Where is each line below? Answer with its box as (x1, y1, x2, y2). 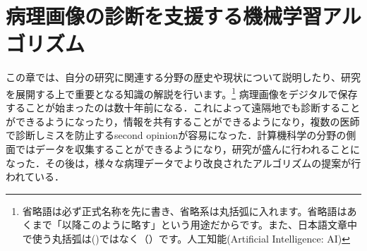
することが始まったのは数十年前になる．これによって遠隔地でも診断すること (6, 100, 361, 115)
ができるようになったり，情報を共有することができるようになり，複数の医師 (6, 114, 360, 128)
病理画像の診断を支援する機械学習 (6, 1, 323, 30)
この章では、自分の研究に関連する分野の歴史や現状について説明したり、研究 (6, 70, 361, 85)
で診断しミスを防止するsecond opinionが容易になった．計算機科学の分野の (6, 128, 347, 142)
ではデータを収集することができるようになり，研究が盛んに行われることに (15, 141, 361, 156)
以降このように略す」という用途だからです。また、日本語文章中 (61, 217, 357, 232)
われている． (6, 169, 64, 184)
